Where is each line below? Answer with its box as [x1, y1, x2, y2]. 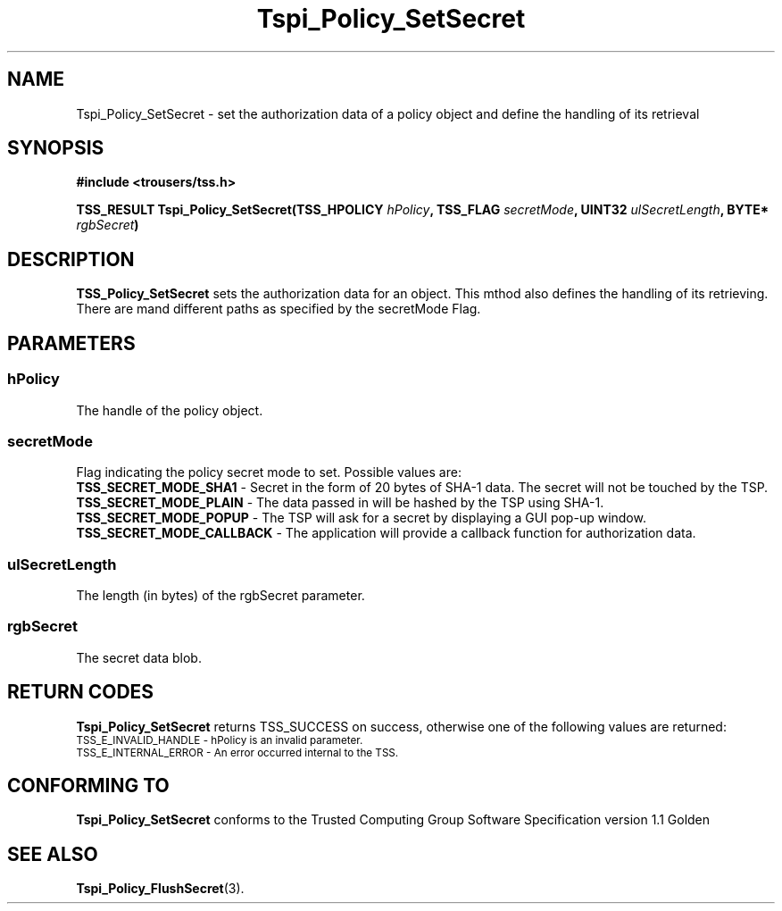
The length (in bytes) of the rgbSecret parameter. [76, 588, 365, 603]
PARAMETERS [7, 331, 136, 355]
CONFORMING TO [7, 774, 170, 798]
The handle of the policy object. [76, 402, 263, 418]
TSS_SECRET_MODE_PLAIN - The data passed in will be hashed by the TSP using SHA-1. [76, 495, 604, 511]
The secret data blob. [76, 649, 202, 665]
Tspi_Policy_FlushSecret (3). [76, 881, 245, 897]
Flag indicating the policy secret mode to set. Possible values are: [76, 464, 462, 481]
